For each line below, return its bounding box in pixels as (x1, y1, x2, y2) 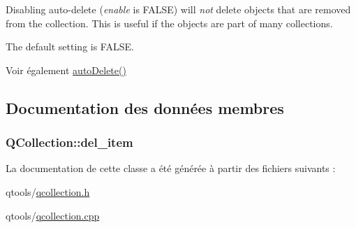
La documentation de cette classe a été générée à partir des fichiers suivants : (6, 161, 336, 176)
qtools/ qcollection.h (6, 184, 90, 199)
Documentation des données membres (6, 97, 284, 118)
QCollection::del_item (6, 134, 133, 151)
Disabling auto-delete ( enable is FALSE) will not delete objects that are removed (6, 2, 351, 16)
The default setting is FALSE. (6, 39, 134, 54)
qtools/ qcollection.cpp (6, 208, 100, 222)
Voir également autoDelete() (6, 62, 126, 77)
